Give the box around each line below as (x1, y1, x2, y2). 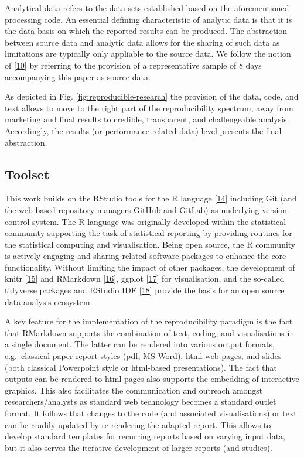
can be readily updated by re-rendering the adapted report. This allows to (5, 418, 271, 430)
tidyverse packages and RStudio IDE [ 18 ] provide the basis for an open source (5, 284, 285, 296)
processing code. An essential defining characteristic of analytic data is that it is (5, 13, 292, 25)
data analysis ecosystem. (5, 295, 93, 307)
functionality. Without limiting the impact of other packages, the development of (5, 261, 295, 273)
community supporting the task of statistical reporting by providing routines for (5, 227, 292, 239)
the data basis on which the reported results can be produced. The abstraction (5, 25, 288, 37)
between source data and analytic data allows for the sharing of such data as (5, 36, 280, 48)
